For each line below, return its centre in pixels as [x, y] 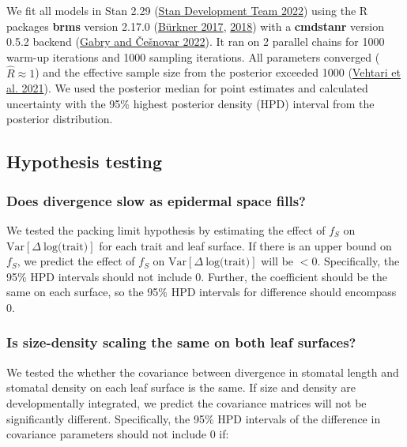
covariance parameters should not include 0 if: [118, 434]
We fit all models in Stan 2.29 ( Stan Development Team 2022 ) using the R [187, 10]
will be [277, 261]
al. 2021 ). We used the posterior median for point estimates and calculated [187, 88]
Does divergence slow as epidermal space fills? [156, 200]
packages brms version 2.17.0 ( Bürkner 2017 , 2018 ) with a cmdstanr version [195, 26]
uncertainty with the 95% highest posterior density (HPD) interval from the [190, 103]
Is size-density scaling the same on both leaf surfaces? [181, 342]
